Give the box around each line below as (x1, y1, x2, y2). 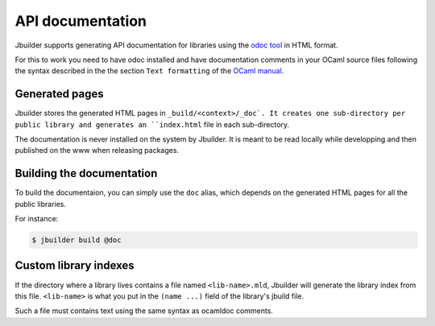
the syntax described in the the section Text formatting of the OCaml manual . (14, 66, 284, 76)
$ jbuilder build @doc (31, 236, 122, 245)
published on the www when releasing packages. (14, 146, 180, 155)
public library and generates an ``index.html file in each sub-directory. (14, 119, 290, 129)
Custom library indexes (14, 258, 135, 273)
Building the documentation (14, 167, 158, 180)
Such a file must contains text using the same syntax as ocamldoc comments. (14, 306, 274, 316)
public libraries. (14, 199, 67, 208)
